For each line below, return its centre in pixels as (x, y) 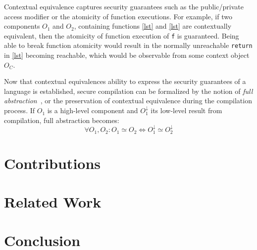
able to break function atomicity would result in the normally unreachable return (128, 45)
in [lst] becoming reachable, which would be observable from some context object (127, 55)
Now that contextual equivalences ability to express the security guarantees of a (125, 81)
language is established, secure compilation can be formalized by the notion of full (128, 91)
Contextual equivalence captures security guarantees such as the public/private (124, 6)
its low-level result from (186, 110)
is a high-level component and (93, 110)
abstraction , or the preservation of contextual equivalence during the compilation (128, 101)
